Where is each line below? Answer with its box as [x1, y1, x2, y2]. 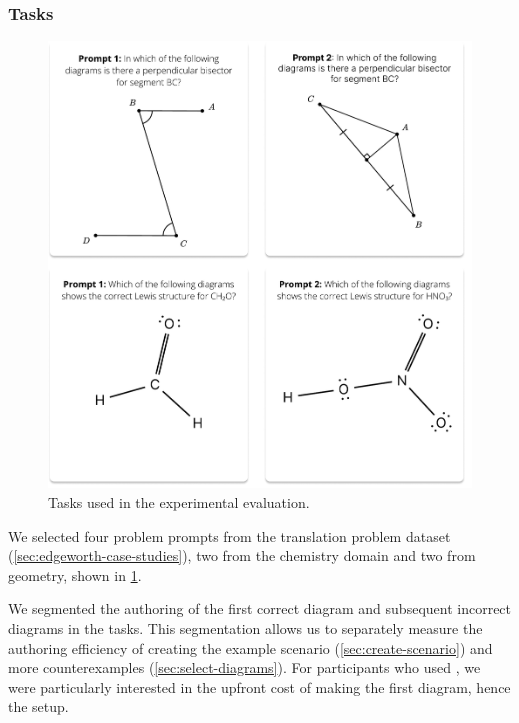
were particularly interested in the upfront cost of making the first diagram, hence [8, 676, 511, 697]
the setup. [8, 696, 69, 717]
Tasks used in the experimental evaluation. [48, 491, 310, 512]
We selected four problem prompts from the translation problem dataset [8, 525, 451, 546]
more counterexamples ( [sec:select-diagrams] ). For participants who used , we [8, 657, 481, 678]
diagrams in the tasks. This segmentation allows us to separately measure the [8, 617, 483, 638]
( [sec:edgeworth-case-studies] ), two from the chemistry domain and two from [8, 545, 476, 566]
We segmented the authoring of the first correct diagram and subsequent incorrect [8, 598, 512, 619]
